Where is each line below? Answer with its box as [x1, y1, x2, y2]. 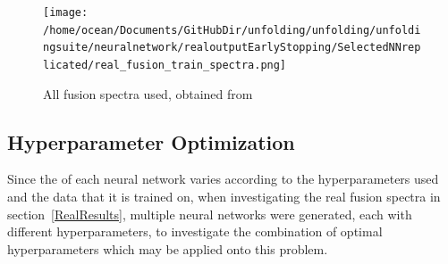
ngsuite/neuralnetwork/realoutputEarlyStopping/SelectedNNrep [43, 41, 421, 54]
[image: [43, 6, 89, 19]
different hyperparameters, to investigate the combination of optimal [7, 222, 383, 241]
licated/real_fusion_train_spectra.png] [43, 58, 287, 71]
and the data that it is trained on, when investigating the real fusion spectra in [7, 187, 441, 206]
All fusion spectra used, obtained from [43, 84, 253, 103]
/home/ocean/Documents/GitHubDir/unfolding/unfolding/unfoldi [43, 23, 421, 37]
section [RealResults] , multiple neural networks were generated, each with [7, 204, 412, 223]
